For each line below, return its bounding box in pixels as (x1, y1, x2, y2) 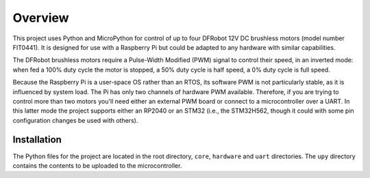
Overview (12, 10, 69, 25)
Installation (12, 134, 62, 146)
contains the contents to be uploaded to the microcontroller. (12, 161, 182, 170)
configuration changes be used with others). (12, 116, 138, 124)
